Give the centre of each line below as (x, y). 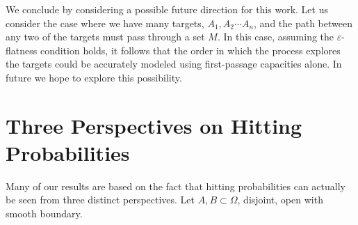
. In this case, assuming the (276, 37)
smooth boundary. (44, 214)
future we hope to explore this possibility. (94, 77)
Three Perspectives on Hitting (154, 125)
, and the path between (303, 23)
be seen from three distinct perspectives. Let (100, 200)
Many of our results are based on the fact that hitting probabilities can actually (176, 186)
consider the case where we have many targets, (105, 23)
